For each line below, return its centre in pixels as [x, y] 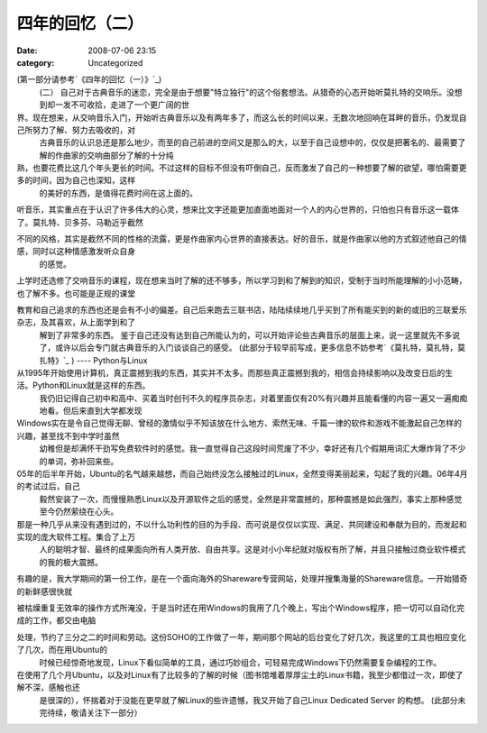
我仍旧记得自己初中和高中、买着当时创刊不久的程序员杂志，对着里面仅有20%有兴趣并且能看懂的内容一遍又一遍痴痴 [253, 398]
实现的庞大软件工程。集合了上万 [76, 537]
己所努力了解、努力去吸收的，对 [76, 130]
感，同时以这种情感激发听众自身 [76, 252]
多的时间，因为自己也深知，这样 [76, 180]
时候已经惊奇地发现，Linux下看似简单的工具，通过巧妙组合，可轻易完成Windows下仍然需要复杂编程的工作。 [240, 662]
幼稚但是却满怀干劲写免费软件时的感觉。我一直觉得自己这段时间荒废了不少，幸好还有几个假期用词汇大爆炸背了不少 [253, 449]
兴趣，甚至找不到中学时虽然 [68, 435]
